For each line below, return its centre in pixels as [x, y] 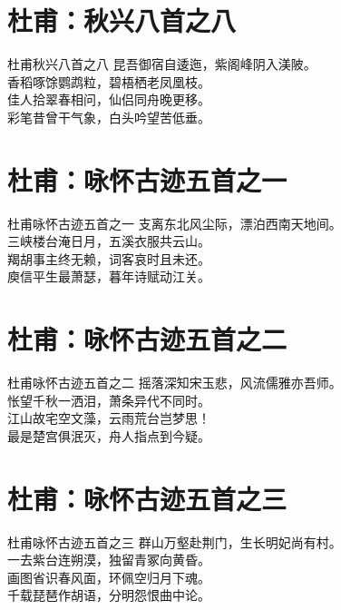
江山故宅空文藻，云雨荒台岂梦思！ [109, 418]
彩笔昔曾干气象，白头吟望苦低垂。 [109, 117]
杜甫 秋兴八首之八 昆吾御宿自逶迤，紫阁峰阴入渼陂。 [162, 64]
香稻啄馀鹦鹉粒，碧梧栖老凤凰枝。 [109, 81]
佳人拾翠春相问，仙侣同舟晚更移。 [109, 99]
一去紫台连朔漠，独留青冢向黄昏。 [109, 560]
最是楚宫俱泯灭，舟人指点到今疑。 [109, 435]
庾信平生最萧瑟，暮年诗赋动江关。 [109, 276]
